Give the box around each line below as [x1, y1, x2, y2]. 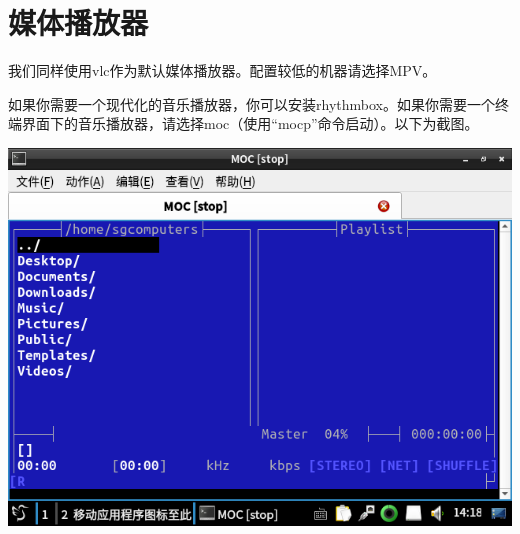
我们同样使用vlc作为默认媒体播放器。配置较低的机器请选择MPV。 [8, 60, 437, 81]
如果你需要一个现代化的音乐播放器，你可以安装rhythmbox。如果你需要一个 [8, 93, 495, 114]
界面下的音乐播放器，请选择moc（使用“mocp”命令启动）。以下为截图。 [21, 113, 479, 134]
